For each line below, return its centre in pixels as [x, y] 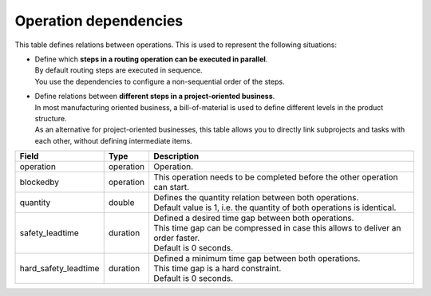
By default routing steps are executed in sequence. [119, 70]
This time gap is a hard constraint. [217, 269]
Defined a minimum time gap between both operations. [257, 259]
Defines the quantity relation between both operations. [256, 198]
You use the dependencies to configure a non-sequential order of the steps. [160, 81]
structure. [51, 118]
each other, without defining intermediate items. [114, 140]
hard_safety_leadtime [59, 269]
